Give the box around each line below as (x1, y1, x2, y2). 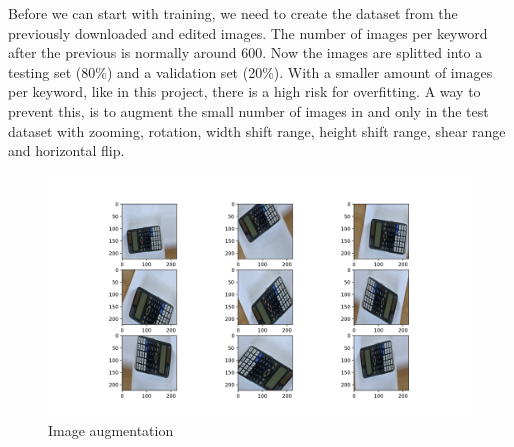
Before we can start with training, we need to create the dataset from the (8, 3, 458, 23)
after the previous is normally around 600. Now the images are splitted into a (8, 42, 483, 63)
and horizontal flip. (8, 140, 125, 161)
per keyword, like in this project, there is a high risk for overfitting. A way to (8, 81, 481, 102)
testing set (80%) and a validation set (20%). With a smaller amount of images (8, 61, 493, 82)
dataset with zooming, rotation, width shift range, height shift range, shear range (8, 120, 506, 141)
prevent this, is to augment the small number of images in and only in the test (8, 100, 489, 121)
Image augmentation (48, 420, 174, 441)
